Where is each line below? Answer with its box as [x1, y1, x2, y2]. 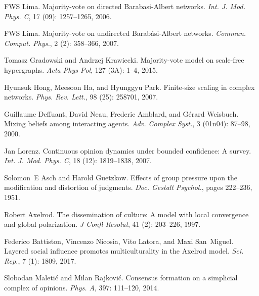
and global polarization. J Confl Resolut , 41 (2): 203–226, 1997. [4, 219, 201, 229]
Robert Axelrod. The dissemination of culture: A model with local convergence [4, 209, 249, 219]
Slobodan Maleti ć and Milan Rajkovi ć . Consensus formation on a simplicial [4, 272, 238, 283]
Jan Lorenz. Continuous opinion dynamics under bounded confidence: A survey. [4, 145, 251, 156]
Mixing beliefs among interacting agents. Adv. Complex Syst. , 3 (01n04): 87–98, [4, 118, 250, 129]
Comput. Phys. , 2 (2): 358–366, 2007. [4, 37, 119, 48]
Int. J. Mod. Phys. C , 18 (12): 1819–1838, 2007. [4, 155, 152, 166]
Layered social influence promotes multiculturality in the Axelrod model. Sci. [4, 245, 244, 256]
